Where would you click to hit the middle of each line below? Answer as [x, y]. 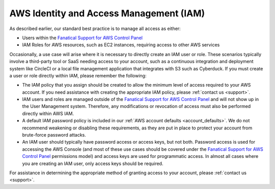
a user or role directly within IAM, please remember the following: [78, 75]
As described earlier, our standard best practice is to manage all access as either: [95, 29]
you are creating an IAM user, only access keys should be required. [93, 164]
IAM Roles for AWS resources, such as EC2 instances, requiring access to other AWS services [121, 45]
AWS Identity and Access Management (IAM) [107, 13]
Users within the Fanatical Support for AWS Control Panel [82, 38]
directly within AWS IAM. [48, 113]
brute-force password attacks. [54, 135]
